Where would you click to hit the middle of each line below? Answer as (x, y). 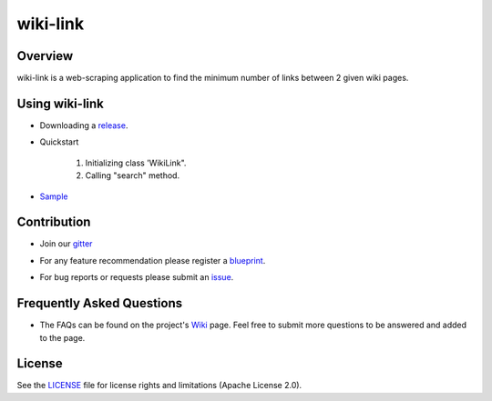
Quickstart (59, 142)
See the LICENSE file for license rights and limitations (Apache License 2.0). (159, 386)
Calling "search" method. (133, 175)
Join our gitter (66, 244)
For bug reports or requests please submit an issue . (137, 277)
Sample (54, 196)
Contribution (54, 222)
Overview (45, 56)
